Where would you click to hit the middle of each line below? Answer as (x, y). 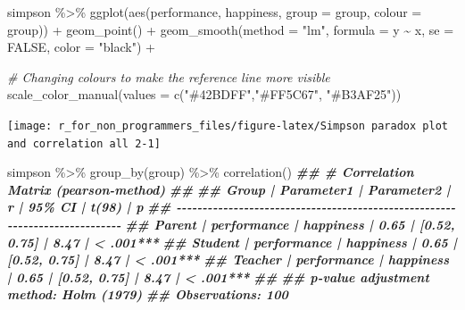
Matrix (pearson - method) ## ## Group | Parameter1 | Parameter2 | (229, 189)
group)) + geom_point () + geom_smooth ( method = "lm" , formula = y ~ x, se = (231, 29)
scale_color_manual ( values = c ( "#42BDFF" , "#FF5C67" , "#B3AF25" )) (204, 94)
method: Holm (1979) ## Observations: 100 (148, 294)
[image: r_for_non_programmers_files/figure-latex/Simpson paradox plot (228, 126)
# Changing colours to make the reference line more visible (169, 76)
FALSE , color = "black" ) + (81, 47)
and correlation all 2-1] (84, 143)
